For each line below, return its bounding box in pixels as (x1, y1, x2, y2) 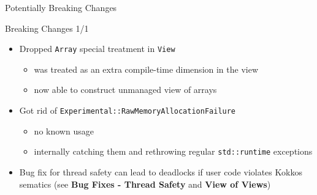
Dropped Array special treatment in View (19, 42, 175, 55)
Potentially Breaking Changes (5, 1, 117, 13)
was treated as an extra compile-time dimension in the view (34, 62, 259, 75)
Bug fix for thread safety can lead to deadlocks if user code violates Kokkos (19, 165, 302, 178)
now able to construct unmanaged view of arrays (34, 83, 217, 96)
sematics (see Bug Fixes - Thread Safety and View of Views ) (19, 177, 271, 190)
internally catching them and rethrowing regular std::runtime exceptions (34, 145, 313, 158)
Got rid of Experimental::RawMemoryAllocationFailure (19, 104, 236, 117)
